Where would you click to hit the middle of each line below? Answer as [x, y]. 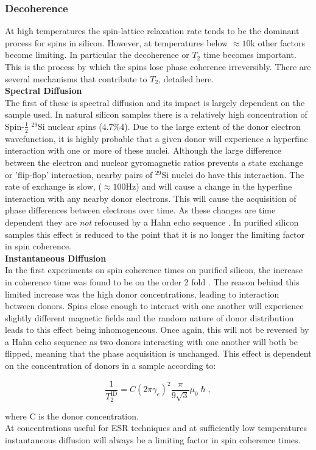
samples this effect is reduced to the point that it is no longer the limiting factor [155, 234]
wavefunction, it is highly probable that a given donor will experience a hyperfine [156, 138]
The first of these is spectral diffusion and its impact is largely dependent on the [155, 102]
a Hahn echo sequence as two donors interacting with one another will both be [151, 341]
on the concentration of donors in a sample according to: [111, 366]
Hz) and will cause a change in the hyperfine [209, 186]
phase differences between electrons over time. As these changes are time [140, 210]
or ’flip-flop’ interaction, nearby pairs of [79, 174]
